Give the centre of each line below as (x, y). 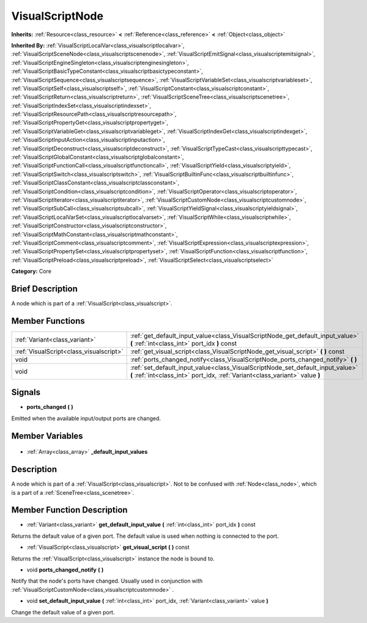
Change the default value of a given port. (63, 612)
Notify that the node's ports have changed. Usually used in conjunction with (107, 581)
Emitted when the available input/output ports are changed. (86, 418)
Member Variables (47, 436)
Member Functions (48, 321)
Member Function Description (69, 510)
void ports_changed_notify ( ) (65, 570)
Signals (26, 392)
